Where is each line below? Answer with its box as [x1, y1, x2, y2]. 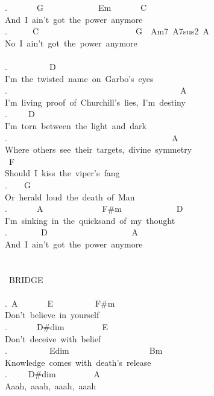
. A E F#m [5, 296, 115, 309]
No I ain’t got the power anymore [5, 36, 137, 49]
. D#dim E [5, 321, 109, 333]
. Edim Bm [5, 344, 163, 357]
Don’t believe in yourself [5, 308, 99, 321]
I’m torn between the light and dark [5, 119, 147, 132]
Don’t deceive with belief [5, 332, 101, 345]
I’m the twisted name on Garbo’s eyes [5, 72, 154, 85]
